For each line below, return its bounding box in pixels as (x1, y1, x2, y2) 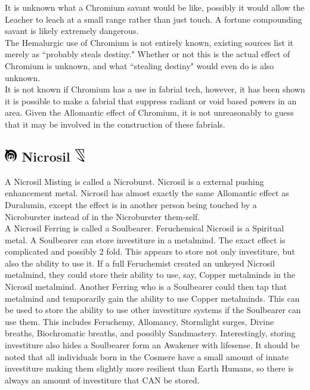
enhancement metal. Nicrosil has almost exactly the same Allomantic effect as (5, 187, 289, 199)
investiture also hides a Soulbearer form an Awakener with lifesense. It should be (5, 339, 300, 351)
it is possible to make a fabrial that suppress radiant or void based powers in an (5, 94, 297, 107)
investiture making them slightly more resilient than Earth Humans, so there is (5, 362, 294, 374)
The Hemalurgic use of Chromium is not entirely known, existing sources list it (5, 36, 293, 48)
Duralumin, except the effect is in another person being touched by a (5, 198, 257, 211)
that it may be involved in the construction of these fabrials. (5, 117, 225, 130)
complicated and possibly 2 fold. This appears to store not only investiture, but (5, 245, 295, 258)
